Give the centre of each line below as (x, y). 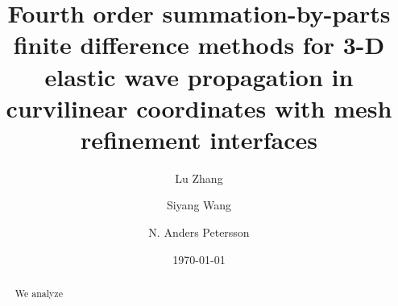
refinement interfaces (199, 139)
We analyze (39, 294)
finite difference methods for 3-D (199, 45)
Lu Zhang (199, 178)
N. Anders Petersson (199, 232)
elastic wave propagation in (199, 76)
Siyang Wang (199, 205)
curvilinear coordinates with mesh (199, 108)
